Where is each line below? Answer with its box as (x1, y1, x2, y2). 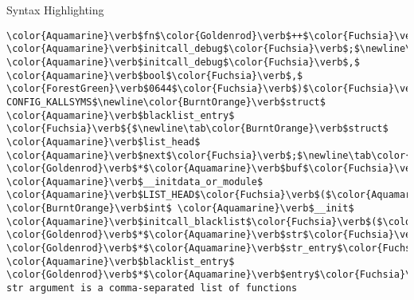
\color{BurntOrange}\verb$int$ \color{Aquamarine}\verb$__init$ (6, 203, 354, 215)
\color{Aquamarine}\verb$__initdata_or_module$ (6, 176, 264, 187)
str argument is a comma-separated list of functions (6, 282, 298, 294)
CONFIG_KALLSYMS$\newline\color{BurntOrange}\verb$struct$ (6, 96, 326, 108)
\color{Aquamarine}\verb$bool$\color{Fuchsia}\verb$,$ (6, 69, 303, 81)
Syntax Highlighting (6, 2, 104, 18)
